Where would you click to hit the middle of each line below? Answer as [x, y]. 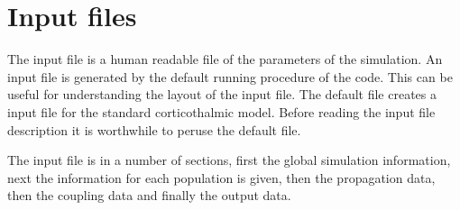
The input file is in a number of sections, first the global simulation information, [229, 160]
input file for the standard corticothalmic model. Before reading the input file [221, 111]
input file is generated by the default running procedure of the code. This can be [230, 76]
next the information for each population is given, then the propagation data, [221, 177]
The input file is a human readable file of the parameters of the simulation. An [225, 59]
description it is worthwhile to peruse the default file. [154, 129]
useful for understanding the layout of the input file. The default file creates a [222, 94]
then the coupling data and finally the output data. [149, 195]
